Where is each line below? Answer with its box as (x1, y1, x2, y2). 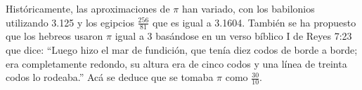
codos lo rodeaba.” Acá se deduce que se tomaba (6, 70, 214, 84)
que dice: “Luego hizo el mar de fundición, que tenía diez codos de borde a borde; (6, 43, 358, 57)
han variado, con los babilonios (181, 1, 315, 15)
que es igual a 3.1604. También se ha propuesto (152, 15, 356, 29)
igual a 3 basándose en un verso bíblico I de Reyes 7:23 (115, 29, 352, 43)
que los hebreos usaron (6, 29, 103, 43)
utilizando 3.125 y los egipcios (6, 15, 134, 29)
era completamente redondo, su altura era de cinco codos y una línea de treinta (6, 56, 347, 70)
